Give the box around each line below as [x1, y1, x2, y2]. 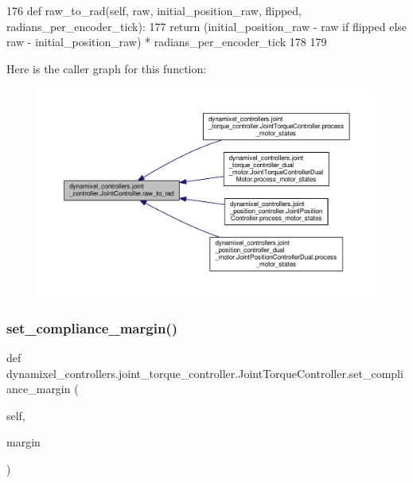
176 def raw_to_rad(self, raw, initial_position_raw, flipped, [6, 2, 302, 18]
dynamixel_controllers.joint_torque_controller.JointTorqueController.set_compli [6, 364, 403, 381]
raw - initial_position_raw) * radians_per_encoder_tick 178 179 [6, 33, 327, 50]
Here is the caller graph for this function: [6, 60, 207, 76]
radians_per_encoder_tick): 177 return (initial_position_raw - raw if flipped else [6, 18, 407, 34]
